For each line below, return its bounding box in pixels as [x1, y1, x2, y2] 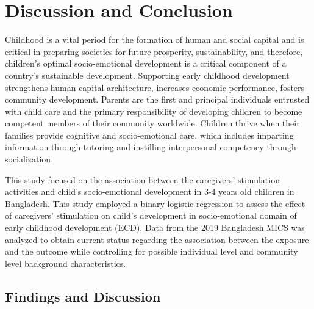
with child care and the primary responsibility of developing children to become [5, 104, 302, 117]
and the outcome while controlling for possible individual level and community [5, 245, 298, 258]
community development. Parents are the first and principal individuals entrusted [5, 93, 310, 106]
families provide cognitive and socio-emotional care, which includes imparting [5, 128, 294, 141]
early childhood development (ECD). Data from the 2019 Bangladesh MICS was [5, 221, 305, 234]
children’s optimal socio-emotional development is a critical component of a [5, 57, 287, 70]
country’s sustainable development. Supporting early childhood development [5, 68, 290, 81]
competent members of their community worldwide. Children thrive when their [5, 117, 300, 129]
